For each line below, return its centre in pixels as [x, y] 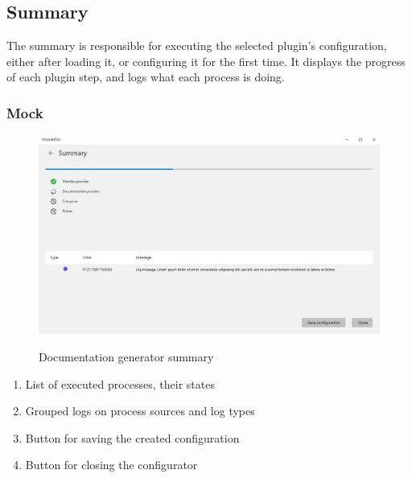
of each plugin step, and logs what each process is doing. [146, 77]
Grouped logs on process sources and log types [140, 411]
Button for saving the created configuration [132, 437]
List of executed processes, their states [120, 383]
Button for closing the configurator [111, 465]
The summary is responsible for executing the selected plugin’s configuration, [197, 45]
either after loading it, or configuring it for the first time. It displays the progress [206, 61]
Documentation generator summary [126, 356]
